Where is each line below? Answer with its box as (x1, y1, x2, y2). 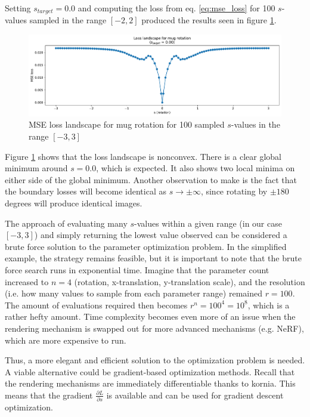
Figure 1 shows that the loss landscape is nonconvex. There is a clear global (5, 150, 281, 162)
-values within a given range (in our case (134, 217, 282, 229)
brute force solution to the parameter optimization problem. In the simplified (5, 240, 287, 252)
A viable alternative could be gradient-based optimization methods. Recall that (5, 365, 295, 378)
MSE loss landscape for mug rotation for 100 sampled (29, 118, 225, 131)
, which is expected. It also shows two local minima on (96, 162, 295, 174)
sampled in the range (29, 14, 107, 26)
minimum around (5, 162, 68, 174)
